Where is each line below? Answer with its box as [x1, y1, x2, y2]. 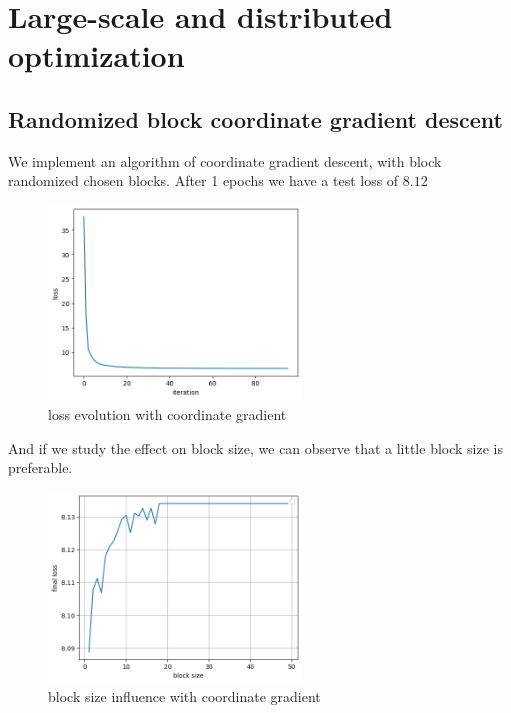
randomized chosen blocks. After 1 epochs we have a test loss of [8, 170, 399, 191]
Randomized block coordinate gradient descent [8, 103, 503, 134]
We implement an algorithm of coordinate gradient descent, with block [8, 150, 442, 171]
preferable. [8, 457, 73, 478]
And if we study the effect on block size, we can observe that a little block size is [8, 437, 503, 458]
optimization [8, 35, 185, 76]
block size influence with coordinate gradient [48, 686, 321, 707]
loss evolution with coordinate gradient [48, 404, 287, 425]
